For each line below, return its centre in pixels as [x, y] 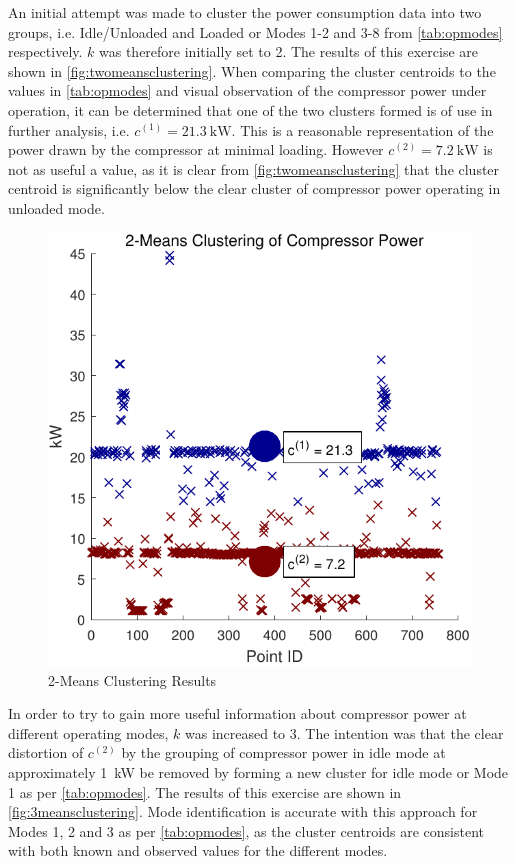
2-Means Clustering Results [132, 679]
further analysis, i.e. [69, 129]
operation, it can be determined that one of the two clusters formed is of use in [250, 109]
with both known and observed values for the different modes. [198, 850]
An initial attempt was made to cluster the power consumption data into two [245, 12]
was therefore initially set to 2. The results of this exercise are [289, 51]
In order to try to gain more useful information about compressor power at [237, 713]
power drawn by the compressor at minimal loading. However [196, 149]
